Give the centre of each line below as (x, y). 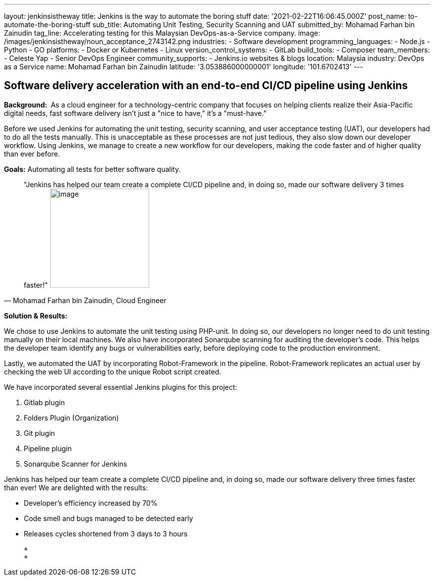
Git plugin (39, 433)
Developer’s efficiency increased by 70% (91, 503)
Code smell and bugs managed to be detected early (108, 518)
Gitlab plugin (44, 402)
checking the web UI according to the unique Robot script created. (113, 371)
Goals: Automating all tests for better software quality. (92, 169)
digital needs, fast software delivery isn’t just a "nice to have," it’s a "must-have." (135, 113)
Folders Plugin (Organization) (71, 418)
